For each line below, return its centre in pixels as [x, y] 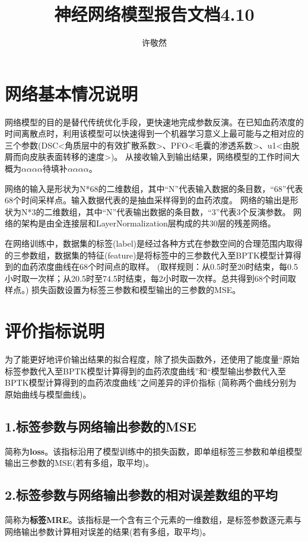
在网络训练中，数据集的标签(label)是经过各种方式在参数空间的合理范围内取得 [154, 243]
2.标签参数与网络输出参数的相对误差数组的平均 [141, 495]
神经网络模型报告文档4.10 [154, 14]
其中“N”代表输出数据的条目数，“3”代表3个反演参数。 [188, 211]
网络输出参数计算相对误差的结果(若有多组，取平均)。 [108, 531]
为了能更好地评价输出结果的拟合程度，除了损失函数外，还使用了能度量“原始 [152, 359]
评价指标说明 [55, 331]
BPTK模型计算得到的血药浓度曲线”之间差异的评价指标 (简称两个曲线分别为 [151, 382]
